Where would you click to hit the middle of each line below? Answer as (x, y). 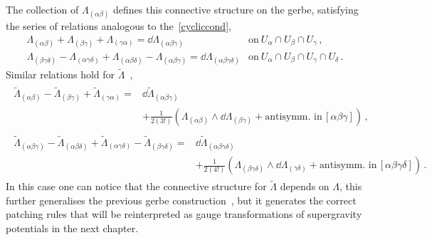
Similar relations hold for (60, 74)
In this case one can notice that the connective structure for (136, 186)
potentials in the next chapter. (72, 228)
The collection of (42, 9)
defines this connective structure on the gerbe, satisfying (236, 9)
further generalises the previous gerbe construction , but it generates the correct (181, 200)
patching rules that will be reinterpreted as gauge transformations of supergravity (184, 214)
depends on (305, 186)
